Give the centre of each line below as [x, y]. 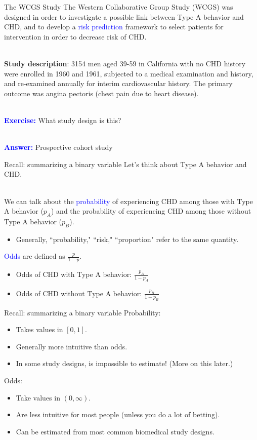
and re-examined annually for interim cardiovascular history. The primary [118, 83]
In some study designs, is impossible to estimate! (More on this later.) [124, 363]
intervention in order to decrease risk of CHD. [75, 36]
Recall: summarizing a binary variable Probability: [82, 312]
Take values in [38, 397]
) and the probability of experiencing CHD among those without [151, 211]
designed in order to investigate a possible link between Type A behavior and [124, 16]
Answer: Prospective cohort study [58, 147]
